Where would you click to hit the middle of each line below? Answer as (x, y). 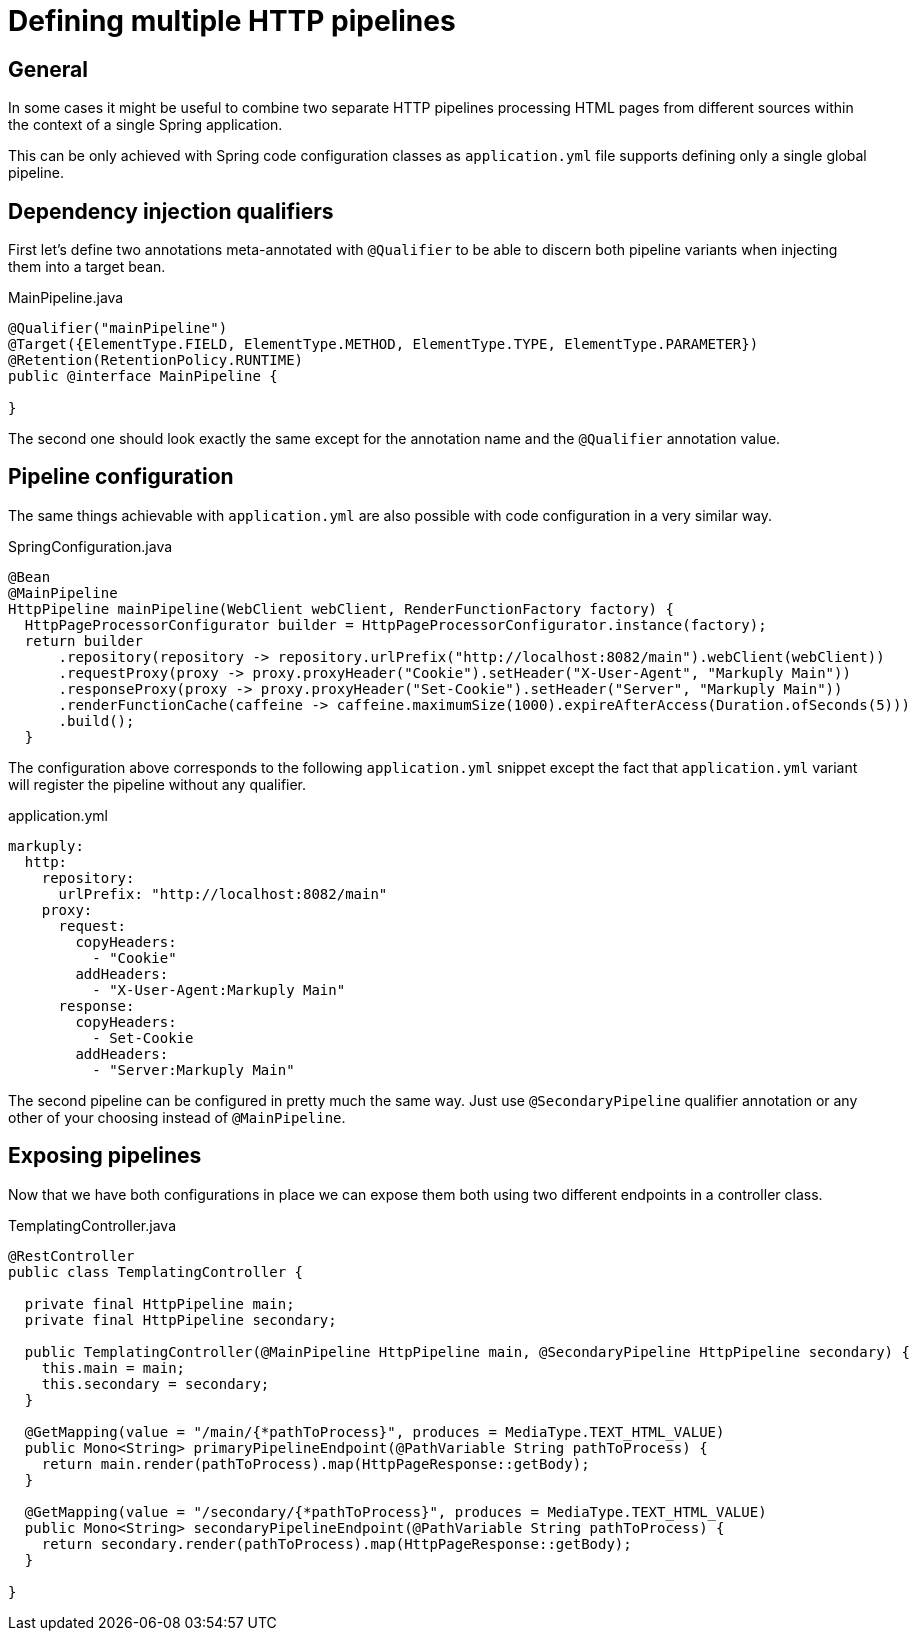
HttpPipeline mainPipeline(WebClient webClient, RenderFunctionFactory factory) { (341, 608)
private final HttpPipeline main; (159, 1303)
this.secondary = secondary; (155, 1383)
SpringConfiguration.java (90, 546)
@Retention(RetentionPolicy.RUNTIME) (156, 360)
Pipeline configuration (121, 477)
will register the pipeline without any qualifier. (157, 784)
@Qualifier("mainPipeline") (118, 328)
